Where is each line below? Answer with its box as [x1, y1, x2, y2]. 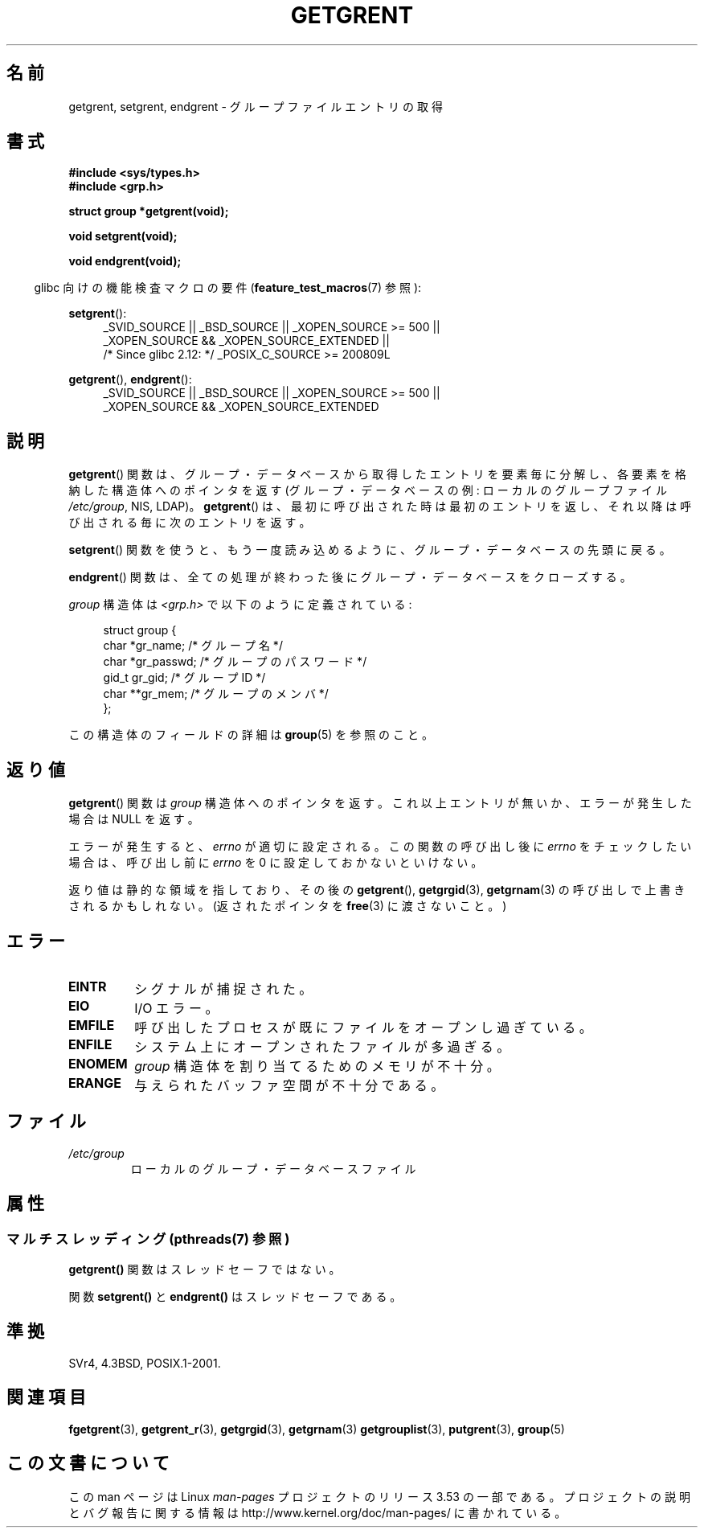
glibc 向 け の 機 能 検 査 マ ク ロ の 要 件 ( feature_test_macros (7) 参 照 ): [34, 281, 422, 295]
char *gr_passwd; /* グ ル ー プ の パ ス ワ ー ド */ [103, 654, 367, 669]
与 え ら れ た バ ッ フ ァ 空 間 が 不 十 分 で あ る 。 [134, 1077, 444, 1093]
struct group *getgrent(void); [68, 204, 229, 219]
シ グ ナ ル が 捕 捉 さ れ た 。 [134, 980, 313, 997]
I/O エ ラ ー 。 [134, 999, 219, 1016]
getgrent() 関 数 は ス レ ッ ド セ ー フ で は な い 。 [68, 1262, 341, 1277]
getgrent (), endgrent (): [68, 372, 192, 387]
